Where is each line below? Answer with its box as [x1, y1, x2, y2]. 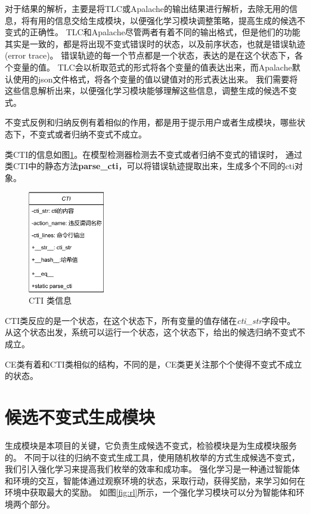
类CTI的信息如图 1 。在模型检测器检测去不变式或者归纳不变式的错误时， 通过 [5, 148, 302, 160]
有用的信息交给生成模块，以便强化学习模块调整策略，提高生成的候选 [29, 14, 297, 26]
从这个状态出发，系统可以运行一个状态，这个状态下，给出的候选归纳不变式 [5, 326, 297, 338]
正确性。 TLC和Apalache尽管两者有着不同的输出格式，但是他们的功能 [29, 26, 300, 38]
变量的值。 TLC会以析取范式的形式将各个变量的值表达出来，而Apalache [13, 60, 292, 73]
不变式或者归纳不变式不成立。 [29, 127, 147, 140]
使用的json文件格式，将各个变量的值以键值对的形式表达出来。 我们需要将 [13, 72, 298, 85]
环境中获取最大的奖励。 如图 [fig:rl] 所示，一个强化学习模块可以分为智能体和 [5, 486, 296, 498]
